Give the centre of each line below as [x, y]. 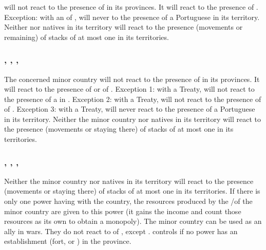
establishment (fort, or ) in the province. [68, 241]
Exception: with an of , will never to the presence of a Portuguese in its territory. [132, 17]
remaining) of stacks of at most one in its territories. [87, 37]
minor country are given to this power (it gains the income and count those [123, 211]
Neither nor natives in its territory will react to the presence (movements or [123, 27]
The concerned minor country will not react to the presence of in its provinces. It [132, 79]
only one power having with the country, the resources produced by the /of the [128, 201]
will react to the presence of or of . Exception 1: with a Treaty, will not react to [129, 89]
